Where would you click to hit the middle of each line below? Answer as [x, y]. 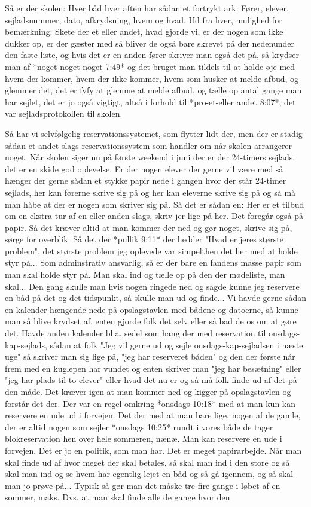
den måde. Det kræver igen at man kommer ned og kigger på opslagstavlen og [148, 391]
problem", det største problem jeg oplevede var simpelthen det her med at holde [151, 251]
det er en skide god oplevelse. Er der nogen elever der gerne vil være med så [144, 169]
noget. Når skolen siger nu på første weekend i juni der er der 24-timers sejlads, [150, 157]
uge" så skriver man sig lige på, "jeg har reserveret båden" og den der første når [150, 356]
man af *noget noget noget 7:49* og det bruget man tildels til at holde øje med [150, 66]
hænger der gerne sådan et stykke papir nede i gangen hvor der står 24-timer [146, 180]
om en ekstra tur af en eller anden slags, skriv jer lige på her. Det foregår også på [154, 216]
